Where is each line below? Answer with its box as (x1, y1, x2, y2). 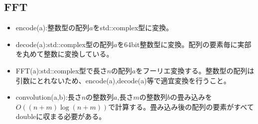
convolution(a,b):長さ (15, 92, 82, 102)
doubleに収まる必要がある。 (15, 111, 106, 122)
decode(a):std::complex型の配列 (15, 39, 114, 49)
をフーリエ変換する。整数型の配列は (135, 65, 255, 75)
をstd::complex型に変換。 (93, 22, 173, 33)
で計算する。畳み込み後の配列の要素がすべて (108, 101, 254, 112)
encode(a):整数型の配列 (15, 22, 90, 33)
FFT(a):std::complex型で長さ (15, 65, 107, 75)
